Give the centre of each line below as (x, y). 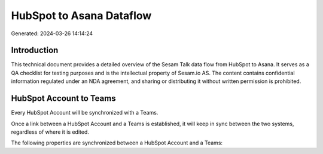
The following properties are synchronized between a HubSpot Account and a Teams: (117, 143)
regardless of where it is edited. (50, 132)
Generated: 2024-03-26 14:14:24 (52, 33)
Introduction (35, 50)
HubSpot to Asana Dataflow (81, 16)
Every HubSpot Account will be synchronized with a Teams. (85, 113)
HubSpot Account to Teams (63, 98)
